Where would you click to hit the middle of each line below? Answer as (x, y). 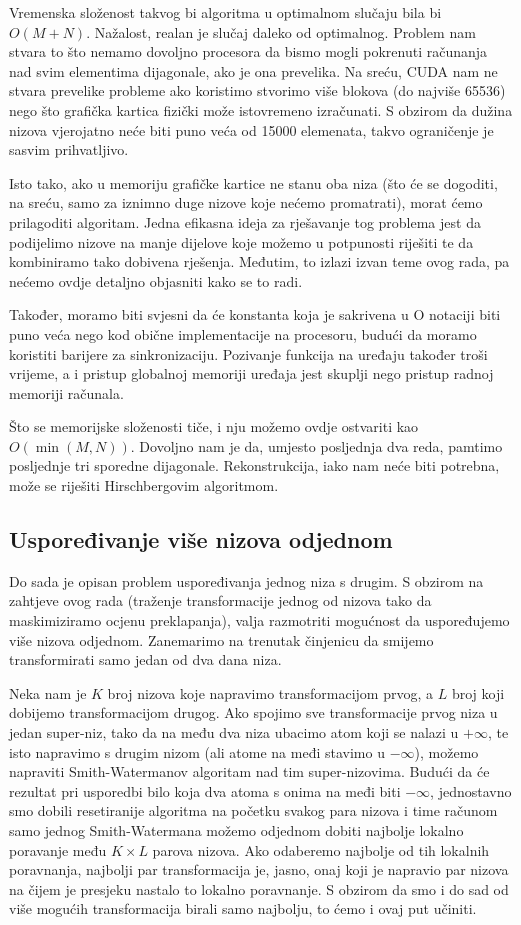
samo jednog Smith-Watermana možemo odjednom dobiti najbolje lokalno (236, 829)
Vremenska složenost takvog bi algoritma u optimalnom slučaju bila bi (225, 12)
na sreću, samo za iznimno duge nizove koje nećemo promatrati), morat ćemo (246, 202)
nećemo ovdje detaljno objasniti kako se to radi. (156, 280)
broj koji (478, 692)
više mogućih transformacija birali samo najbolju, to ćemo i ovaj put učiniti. (243, 908)
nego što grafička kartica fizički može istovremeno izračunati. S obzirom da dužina (261, 109)
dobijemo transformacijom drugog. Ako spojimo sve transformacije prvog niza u (253, 712)
